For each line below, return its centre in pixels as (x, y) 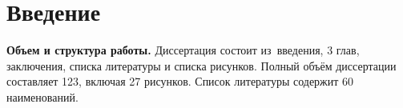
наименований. (42, 96)
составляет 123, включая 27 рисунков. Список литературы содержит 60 (180, 81)
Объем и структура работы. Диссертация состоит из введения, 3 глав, (183, 50)
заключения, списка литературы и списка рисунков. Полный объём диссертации (201, 65)
